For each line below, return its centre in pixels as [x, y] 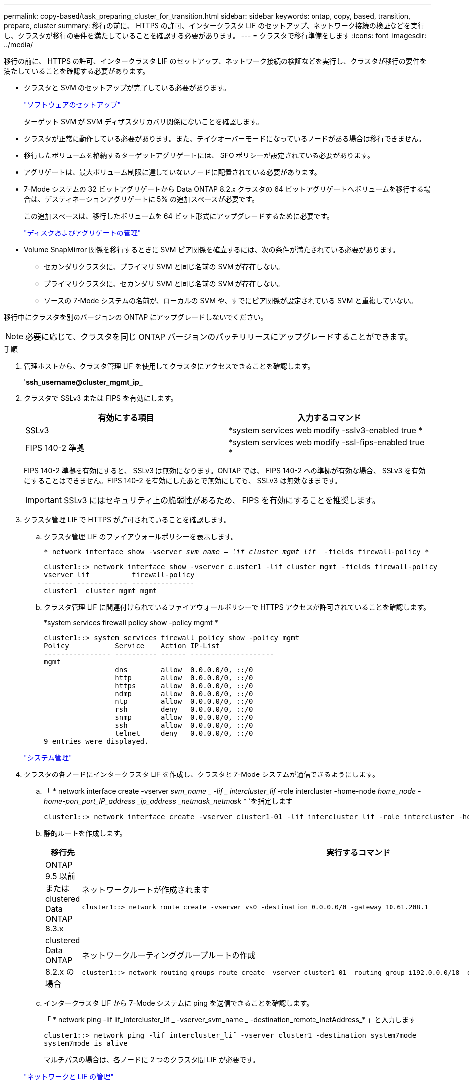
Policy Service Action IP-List [132, 646]
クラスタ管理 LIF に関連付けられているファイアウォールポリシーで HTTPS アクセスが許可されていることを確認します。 [237, 607]
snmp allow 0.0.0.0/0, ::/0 [184, 717]
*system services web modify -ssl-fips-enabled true [327, 442]
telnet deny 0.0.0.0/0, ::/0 [184, 733]
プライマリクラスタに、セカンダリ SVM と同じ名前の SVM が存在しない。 [164, 283]
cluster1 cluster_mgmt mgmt [100, 591]
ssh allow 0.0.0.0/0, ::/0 [184, 725]
